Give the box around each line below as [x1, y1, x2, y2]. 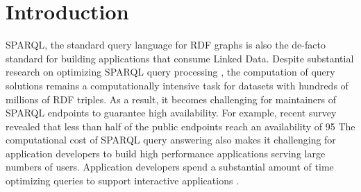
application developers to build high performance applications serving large [6, 146, 326, 160]
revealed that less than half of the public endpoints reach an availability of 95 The [6, 119, 355, 133]
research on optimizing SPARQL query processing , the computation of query [6, 64, 335, 79]
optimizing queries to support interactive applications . [6, 173, 239, 188]
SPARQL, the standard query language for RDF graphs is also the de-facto [6, 37, 326, 52]
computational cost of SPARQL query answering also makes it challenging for [6, 132, 336, 147]
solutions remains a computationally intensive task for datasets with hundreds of [6, 78, 349, 92]
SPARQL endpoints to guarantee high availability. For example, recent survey [6, 105, 337, 120]
